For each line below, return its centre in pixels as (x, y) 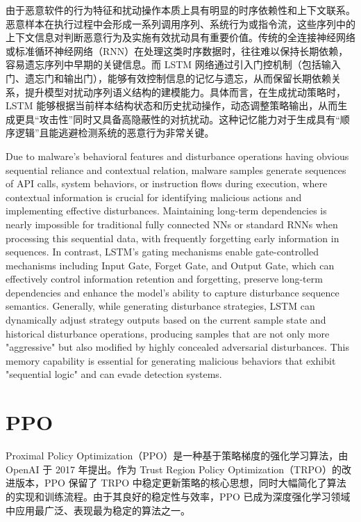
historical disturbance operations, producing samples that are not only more (168, 333)
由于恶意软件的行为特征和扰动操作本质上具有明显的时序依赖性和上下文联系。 (180, 10)
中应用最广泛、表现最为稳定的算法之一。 (98, 510)
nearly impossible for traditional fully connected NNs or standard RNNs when (172, 224)
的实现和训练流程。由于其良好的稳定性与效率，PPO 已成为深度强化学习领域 (178, 496)
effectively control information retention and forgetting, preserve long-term (164, 279)
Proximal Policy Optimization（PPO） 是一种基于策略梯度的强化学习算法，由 (177, 456)
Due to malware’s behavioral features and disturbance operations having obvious (177, 156)
